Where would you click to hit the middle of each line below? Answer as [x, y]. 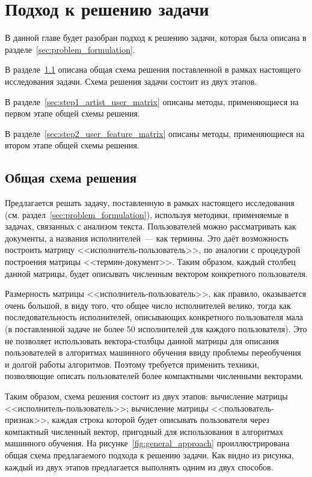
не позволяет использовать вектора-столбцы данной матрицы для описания [142, 340]
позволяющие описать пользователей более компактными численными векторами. [154, 376]
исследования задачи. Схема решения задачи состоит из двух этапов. [131, 81]
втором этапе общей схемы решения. [72, 145]
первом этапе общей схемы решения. [72, 113]
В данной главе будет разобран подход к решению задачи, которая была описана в [156, 38]
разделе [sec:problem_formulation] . [70, 49]
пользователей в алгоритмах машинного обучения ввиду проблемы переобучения [153, 352]
